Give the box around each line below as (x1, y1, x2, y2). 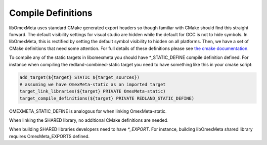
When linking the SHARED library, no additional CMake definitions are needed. (9, 117, 169, 123)
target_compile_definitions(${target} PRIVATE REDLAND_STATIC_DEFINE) (19, 96, 195, 101)
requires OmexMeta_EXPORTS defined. (9, 133, 90, 139)
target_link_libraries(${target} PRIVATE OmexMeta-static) (19, 89, 166, 94)
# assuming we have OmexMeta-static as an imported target (19, 82, 166, 87)
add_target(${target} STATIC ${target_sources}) (19, 75, 140, 80)
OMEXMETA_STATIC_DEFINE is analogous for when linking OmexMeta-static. (9, 108, 167, 114)
